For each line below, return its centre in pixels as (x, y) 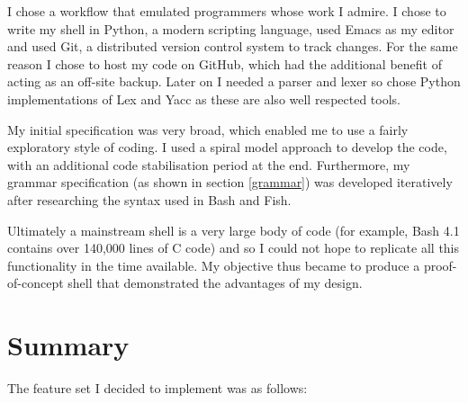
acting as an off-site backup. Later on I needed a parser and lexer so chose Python (234, 81)
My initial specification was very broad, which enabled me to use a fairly (208, 129)
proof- (440, 265)
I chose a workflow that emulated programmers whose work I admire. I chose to (227, 11)
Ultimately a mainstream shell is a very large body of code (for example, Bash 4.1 (234, 230)
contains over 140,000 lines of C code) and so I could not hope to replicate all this (234, 248)
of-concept (36, 283)
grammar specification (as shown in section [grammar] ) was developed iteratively (230, 182)
